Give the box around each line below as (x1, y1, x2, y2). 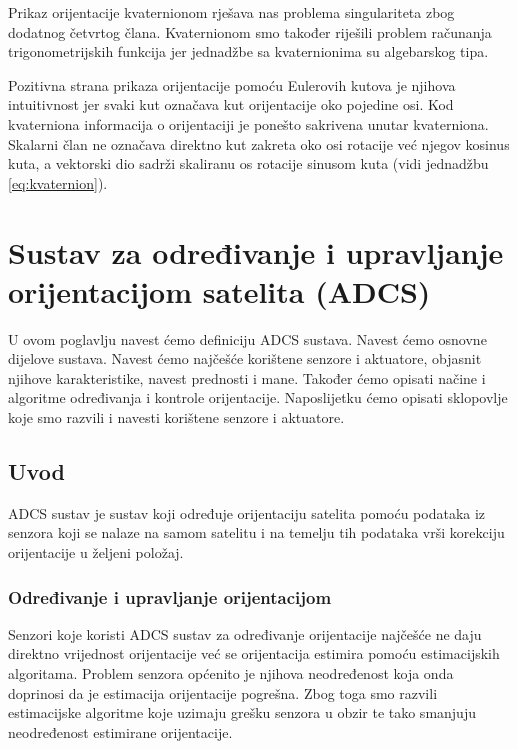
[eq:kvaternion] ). (8, 172, 108, 193)
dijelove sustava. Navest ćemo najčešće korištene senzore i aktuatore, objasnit (8, 348, 482, 369)
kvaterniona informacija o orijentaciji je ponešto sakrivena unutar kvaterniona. (8, 113, 489, 134)
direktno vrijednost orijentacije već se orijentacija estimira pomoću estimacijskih (8, 643, 500, 664)
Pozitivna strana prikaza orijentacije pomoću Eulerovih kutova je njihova (8, 74, 456, 95)
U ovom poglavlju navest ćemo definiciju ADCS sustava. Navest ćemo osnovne (8, 328, 487, 349)
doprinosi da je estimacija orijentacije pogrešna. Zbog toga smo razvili (8, 682, 438, 703)
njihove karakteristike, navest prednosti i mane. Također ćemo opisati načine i (8, 367, 486, 388)
